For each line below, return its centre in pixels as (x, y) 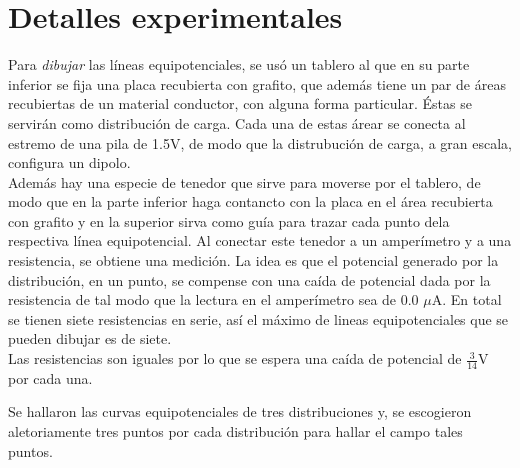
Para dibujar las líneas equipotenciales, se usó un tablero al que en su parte (239, 64)
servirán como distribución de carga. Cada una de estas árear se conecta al (237, 122)
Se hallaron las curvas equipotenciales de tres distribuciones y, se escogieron (240, 411)
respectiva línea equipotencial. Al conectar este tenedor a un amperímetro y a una (260, 240)
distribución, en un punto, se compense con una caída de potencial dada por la (249, 279)
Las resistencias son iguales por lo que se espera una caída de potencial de (235, 358)
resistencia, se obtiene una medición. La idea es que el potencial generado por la (253, 260)
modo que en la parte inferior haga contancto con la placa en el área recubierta (250, 201)
